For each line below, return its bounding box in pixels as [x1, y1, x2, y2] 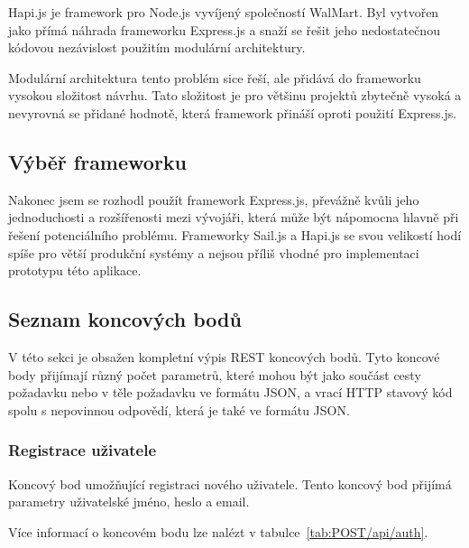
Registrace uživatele [8, 439, 157, 461]
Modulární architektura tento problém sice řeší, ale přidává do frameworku [8, 68, 421, 87]
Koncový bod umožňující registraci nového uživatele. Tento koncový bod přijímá [8, 474, 452, 493]
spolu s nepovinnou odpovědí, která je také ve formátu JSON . [8, 400, 350, 419]
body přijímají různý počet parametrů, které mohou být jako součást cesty [8, 365, 421, 384]
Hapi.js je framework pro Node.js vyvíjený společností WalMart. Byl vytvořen [8, 3, 439, 21]
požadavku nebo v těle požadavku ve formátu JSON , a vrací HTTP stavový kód [8, 383, 453, 402]
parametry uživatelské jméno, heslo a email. [8, 492, 250, 511]
